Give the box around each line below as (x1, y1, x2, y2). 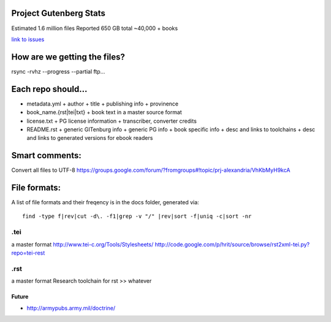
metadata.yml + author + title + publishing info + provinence (26, 100, 179, 107)
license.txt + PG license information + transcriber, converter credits (26, 117, 197, 125)
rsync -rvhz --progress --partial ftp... (11, 67, 105, 75)
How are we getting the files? (11, 52, 126, 62)
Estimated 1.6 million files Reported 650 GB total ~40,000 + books (11, 25, 178, 32)
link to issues (11, 36, 45, 43)
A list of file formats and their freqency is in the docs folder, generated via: (11, 199, 199, 206)
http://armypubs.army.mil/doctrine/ (26, 304, 116, 312)
